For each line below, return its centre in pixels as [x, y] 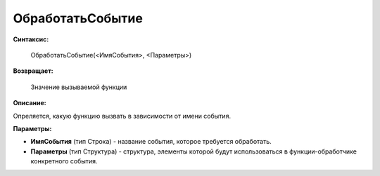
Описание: [30, 103]
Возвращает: [33, 71]
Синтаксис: [31, 39]
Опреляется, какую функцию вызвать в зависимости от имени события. [122, 116]
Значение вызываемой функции [79, 87]
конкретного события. [64, 161]
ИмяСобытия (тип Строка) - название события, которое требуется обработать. [151, 142]
